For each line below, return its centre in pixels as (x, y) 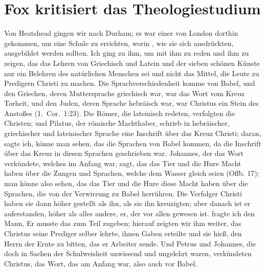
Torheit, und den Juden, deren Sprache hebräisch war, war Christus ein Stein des (131, 103)
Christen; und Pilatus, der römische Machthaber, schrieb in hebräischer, (117, 123)
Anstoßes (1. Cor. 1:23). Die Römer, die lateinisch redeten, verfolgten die (120, 113)
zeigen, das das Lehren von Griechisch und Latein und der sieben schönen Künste (132, 63)
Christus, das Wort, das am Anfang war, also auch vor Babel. (101, 263)
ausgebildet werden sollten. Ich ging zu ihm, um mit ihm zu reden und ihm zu (127, 53)
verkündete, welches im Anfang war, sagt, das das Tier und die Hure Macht (123, 163)
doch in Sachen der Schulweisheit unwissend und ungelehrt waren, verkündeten (128, 253)
